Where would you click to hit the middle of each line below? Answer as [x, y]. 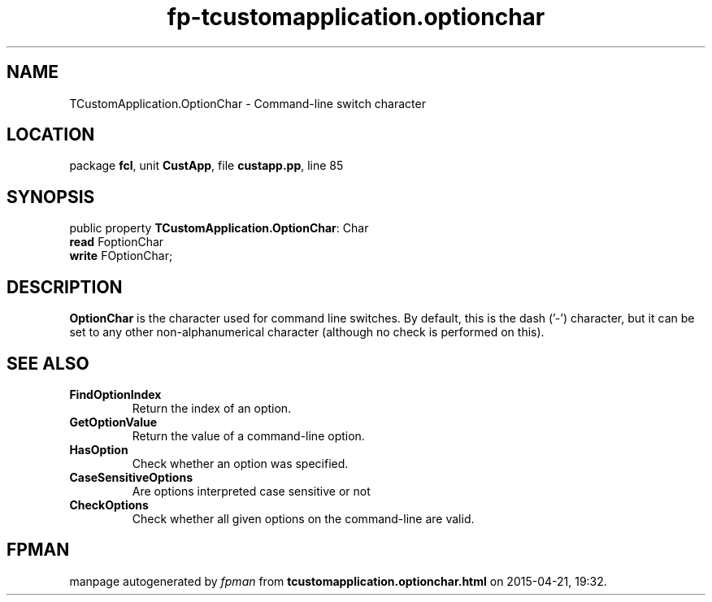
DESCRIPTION [65, 287]
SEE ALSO [48, 363]
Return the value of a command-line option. [248, 435]
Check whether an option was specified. [240, 463]
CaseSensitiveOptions [131, 477]
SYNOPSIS [51, 197]
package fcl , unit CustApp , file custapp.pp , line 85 [206, 166]
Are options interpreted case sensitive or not [251, 491]
